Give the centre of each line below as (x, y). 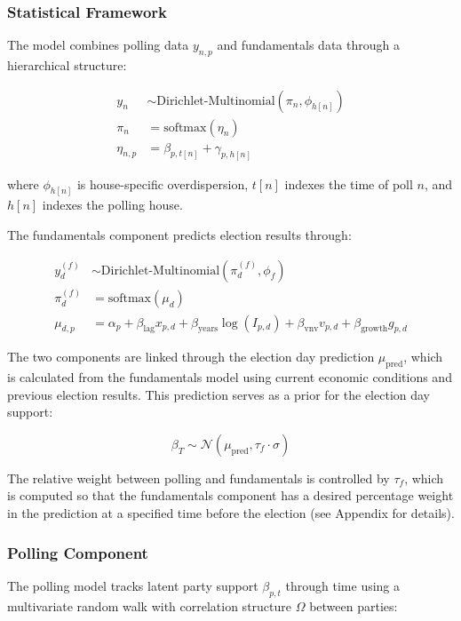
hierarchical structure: (67, 65)
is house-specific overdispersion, (163, 183)
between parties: (354, 605)
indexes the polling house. (112, 205)
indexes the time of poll (349, 183)
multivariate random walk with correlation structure (149, 605)
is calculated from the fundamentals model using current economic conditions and (230, 377)
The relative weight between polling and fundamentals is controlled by (199, 478)
